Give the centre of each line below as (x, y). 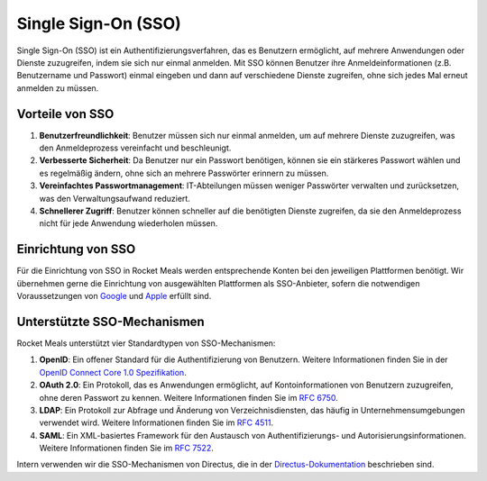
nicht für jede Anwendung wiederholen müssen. (129, 223)
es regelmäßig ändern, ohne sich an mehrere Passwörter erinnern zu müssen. (184, 173)
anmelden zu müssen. (58, 88)
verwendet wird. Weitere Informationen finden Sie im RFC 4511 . (156, 422)
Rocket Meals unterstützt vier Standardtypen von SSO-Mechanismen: (146, 343)
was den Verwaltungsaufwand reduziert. (115, 198)
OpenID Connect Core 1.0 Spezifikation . (113, 372)
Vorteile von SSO (65, 114)
